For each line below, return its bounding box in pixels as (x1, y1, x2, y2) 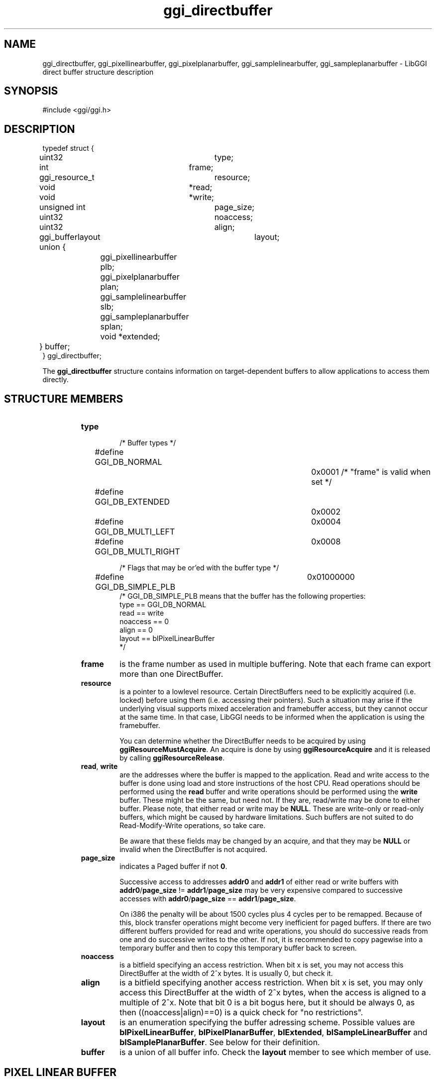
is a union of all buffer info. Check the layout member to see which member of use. (119, 1047, 431, 1058)
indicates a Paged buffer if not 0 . (119, 862, 227, 871)
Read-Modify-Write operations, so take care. (119, 821, 266, 830)
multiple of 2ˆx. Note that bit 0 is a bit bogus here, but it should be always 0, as (119, 997, 415, 1008)
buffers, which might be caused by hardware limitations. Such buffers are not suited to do (119, 813, 414, 822)
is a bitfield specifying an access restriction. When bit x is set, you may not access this (119, 961, 404, 970)
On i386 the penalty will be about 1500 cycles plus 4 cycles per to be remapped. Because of (119, 910, 423, 919)
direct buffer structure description (42, 67, 154, 76)
